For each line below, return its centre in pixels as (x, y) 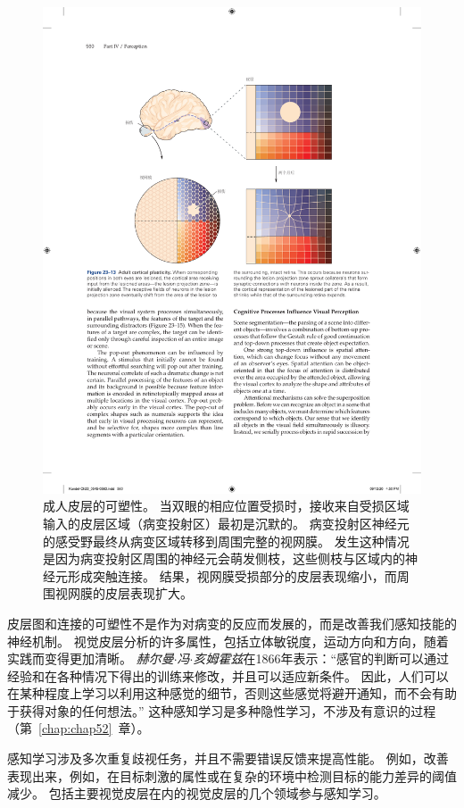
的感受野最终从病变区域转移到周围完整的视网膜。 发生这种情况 (226, 541)
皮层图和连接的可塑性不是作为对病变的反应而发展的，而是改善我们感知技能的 (232, 623)
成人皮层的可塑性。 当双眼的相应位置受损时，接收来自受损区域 (226, 506)
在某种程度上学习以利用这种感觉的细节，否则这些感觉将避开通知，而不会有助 (232, 693)
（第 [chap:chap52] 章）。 (79, 728)
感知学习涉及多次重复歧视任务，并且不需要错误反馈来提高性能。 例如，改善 (228, 758)
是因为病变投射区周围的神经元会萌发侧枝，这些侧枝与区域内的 (224, 558)
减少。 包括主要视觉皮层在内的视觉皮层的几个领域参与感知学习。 (197, 793)
